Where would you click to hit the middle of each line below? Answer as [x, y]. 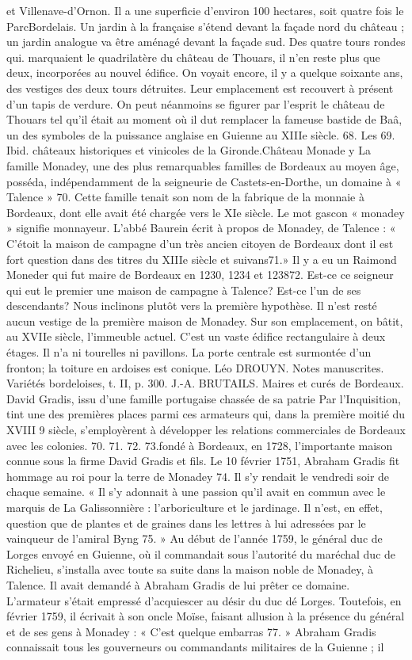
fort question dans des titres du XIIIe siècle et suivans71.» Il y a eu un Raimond [202, 259]
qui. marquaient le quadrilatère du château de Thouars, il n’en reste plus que [193, 57]
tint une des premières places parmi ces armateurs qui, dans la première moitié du [206, 414]
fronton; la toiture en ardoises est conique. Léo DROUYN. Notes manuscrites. [195, 367]
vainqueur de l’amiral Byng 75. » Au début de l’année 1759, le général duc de [195, 538]
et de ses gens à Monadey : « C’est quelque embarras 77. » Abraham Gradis [191, 631]
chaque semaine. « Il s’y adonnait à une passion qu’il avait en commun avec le [196, 492]
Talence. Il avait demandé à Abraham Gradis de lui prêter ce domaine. [178, 584]
